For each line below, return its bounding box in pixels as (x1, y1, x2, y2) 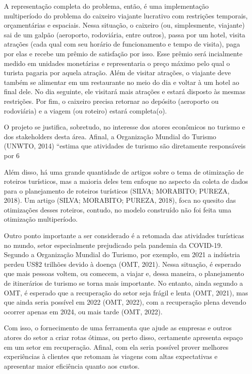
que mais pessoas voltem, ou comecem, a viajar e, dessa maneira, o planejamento (4, 268, 244, 278)
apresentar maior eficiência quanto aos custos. (4, 360, 140, 371)
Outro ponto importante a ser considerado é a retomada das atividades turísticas (4, 230, 244, 241)
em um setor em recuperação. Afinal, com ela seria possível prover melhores (4, 341, 229, 352)
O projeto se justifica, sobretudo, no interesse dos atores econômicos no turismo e (4, 122, 245, 132)
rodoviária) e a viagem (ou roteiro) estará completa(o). (4, 105, 167, 115)
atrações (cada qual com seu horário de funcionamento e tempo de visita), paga (4, 39, 240, 49)
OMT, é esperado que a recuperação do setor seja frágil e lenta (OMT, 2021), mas (4, 287, 248, 297)
